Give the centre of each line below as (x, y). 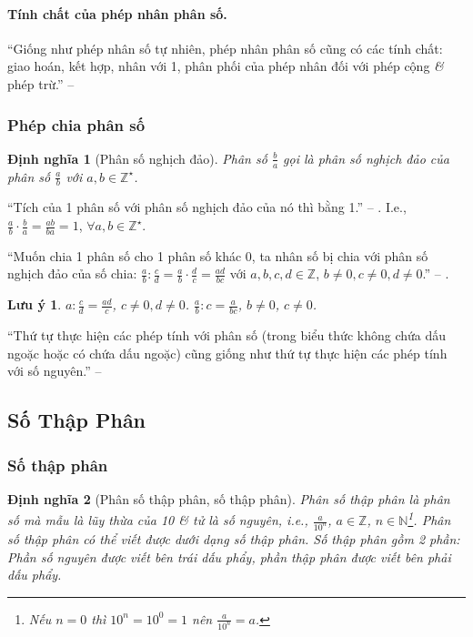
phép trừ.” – (41, 83)
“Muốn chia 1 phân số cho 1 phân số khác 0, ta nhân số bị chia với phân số (218, 255)
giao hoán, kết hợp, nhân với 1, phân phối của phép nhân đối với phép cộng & (226, 66)
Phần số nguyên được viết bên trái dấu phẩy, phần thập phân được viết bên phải (229, 556)
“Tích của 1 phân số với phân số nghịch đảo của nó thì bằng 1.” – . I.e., (207, 207)
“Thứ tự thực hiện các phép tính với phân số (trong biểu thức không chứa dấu (227, 335)
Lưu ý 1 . (35, 304)
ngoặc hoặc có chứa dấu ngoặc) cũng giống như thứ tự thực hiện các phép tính (227, 353)
